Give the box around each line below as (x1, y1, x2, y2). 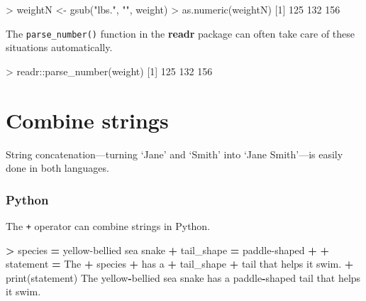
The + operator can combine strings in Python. (6, 218, 211, 233)
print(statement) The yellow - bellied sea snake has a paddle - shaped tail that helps (6, 270, 361, 285)
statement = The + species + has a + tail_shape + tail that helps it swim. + (6, 256, 354, 271)
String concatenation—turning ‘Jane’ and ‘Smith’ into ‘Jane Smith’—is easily (6, 146, 343, 161)
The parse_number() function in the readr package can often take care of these (6, 26, 355, 40)
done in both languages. (6, 160, 109, 175)
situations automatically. (6, 40, 113, 55)
